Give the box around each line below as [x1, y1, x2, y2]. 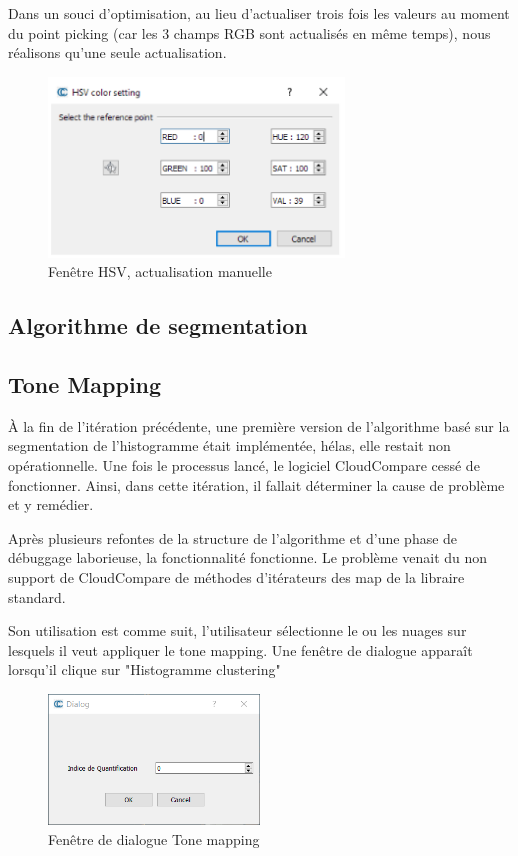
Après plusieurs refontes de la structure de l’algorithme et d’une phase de [8, 527, 458, 548]
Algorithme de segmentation [8, 310, 308, 341]
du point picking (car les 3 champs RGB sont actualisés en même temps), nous [8, 22, 491, 43]
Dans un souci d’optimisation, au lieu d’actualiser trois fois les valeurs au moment [8, 3, 510, 23]
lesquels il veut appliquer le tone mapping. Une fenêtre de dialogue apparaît [8, 639, 473, 660]
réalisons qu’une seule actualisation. [8, 42, 227, 63]
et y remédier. [8, 494, 94, 515]
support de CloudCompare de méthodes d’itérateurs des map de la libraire [8, 566, 465, 587]
